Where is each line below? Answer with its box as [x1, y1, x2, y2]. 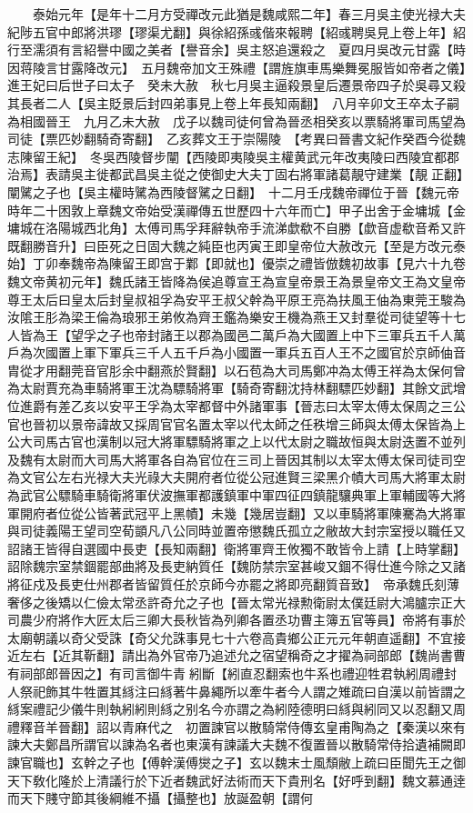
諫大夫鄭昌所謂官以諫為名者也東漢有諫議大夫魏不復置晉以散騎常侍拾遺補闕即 [7, 735, 466, 754]
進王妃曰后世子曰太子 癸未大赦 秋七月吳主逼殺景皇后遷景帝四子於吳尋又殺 [7, 75, 466, 95]
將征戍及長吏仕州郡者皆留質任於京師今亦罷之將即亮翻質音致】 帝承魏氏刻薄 [7, 575, 459, 593]
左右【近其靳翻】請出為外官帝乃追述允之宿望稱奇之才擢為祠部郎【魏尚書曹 [19, 646, 466, 665]
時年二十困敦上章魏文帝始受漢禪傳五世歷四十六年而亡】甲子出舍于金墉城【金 [7, 200, 466, 219]
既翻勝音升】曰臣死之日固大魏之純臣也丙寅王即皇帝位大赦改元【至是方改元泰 [7, 236, 466, 255]
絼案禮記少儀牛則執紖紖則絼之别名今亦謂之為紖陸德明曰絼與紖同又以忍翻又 [7, 699, 453, 718]
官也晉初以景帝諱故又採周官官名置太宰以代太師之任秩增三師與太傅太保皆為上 [7, 414, 466, 433]
